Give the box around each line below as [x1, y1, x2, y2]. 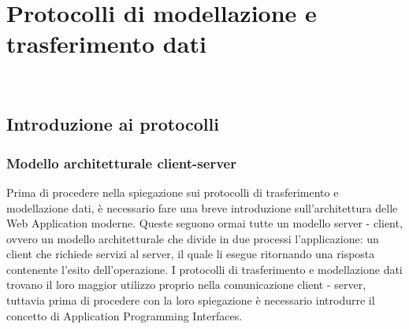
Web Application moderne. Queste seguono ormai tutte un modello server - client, [6, 215, 403, 231]
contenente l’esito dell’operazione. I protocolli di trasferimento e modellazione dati [6, 261, 403, 277]
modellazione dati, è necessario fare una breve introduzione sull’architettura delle [6, 199, 398, 216]
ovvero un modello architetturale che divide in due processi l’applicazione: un [6, 230, 379, 246]
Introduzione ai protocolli [6, 112, 219, 136]
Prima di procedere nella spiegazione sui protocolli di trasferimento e [6, 183, 339, 200]
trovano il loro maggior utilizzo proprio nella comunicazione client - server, [6, 276, 366, 293]
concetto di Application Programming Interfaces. [6, 307, 243, 323]
